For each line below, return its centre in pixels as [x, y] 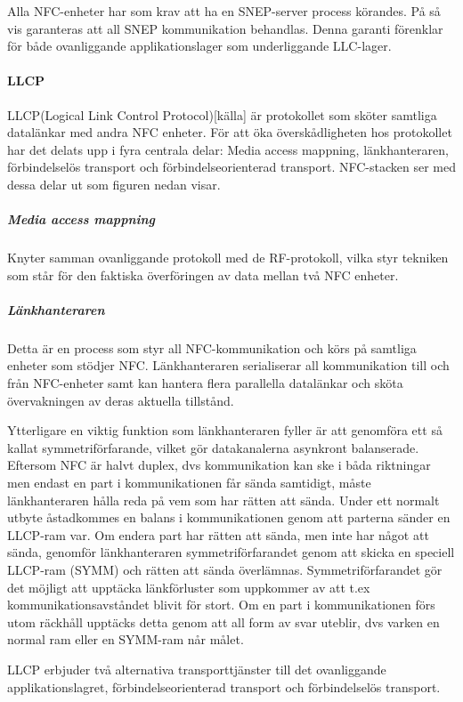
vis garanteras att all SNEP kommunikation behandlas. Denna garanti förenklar [225, 28]
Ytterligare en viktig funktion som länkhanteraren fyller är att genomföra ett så [225, 430]
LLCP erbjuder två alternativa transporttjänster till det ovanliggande [197, 669]
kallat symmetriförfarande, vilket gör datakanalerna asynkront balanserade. [213, 447]
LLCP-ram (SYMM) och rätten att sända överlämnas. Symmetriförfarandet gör [225, 569]
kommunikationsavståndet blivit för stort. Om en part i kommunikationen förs [221, 605]
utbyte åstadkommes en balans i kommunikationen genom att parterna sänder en [229, 517]
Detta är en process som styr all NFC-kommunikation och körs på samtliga [212, 347]
